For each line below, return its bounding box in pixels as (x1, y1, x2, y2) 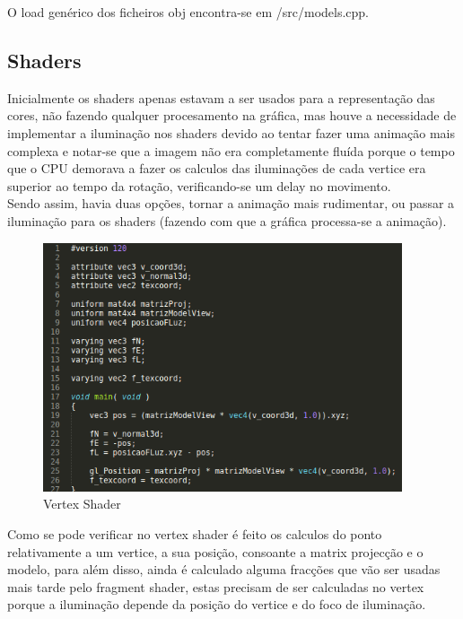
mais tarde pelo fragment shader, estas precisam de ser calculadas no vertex (7, 577, 424, 596)
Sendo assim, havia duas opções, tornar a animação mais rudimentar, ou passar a (7, 194, 455, 213)
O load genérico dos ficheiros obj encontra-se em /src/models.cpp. (7, 3, 370, 21)
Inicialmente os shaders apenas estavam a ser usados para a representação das (7, 88, 435, 107)
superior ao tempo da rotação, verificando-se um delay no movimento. (7, 176, 391, 195)
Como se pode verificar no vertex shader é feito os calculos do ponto (7, 524, 382, 543)
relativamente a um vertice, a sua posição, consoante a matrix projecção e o (7, 542, 424, 561)
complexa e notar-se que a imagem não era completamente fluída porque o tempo (7, 141, 455, 160)
